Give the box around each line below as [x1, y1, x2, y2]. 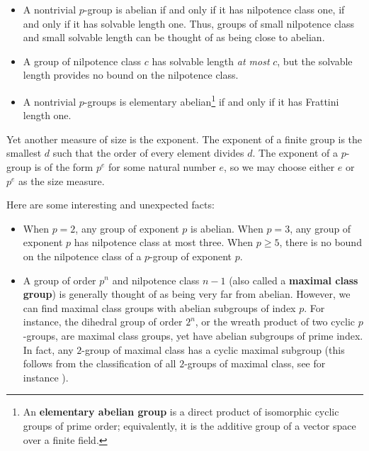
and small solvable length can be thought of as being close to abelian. [23, 30, 325, 45]
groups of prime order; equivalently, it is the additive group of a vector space [23, 418, 356, 433]
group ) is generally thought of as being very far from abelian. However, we [23, 286, 351, 301]
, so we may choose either [224, 160, 335, 174]
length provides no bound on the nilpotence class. [23, 67, 239, 82]
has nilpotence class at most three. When [74, 235, 254, 250]
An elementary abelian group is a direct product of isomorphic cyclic [23, 404, 339, 419]
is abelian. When [191, 221, 263, 235]
